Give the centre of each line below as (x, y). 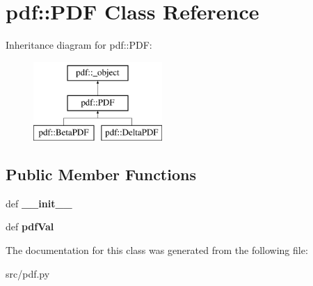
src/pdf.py (28, 273)
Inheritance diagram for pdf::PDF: (79, 45)
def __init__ (39, 203)
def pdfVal (30, 227)
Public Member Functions (101, 174)
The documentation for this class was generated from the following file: (157, 250)
